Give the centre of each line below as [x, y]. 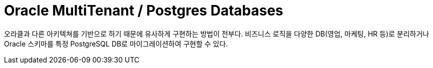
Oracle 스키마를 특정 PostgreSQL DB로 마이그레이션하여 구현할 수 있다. [116, 43]
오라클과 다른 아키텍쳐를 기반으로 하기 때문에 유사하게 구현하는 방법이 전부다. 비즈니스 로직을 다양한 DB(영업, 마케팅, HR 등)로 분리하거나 [217, 33]
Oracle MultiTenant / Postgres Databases [144, 10]
